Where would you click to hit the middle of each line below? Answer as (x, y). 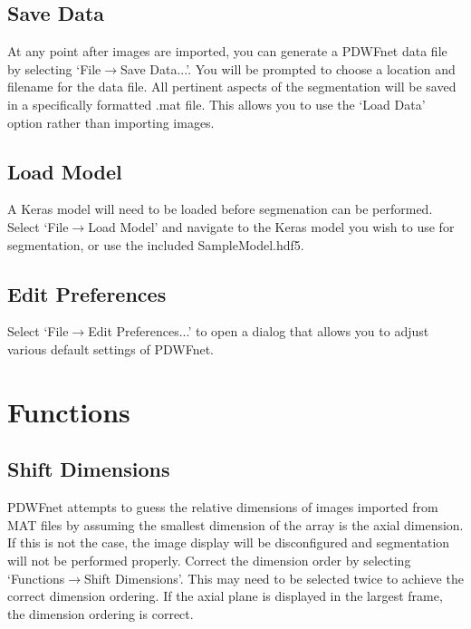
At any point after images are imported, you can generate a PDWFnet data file (227, 51)
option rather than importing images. (111, 122)
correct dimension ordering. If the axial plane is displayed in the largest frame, (225, 596)
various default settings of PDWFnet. (111, 348)
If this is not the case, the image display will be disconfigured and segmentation (229, 542)
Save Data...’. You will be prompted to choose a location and (288, 68)
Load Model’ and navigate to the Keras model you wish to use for (271, 226)
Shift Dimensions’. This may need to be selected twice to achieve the (274, 578)
